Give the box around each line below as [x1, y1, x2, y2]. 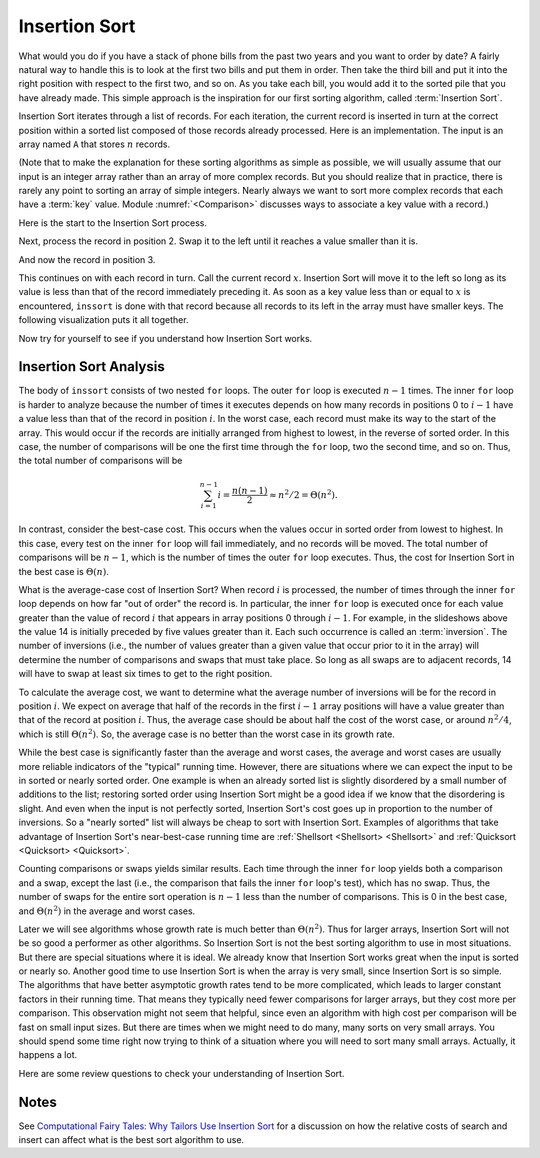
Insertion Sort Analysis [18, 358, 165, 375]
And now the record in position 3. [18, 253, 156, 265]
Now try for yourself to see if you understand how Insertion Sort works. [18, 332, 313, 344]
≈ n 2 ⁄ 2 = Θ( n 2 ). [268, 487, 339, 500]
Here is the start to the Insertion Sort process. [18, 216, 208, 229]
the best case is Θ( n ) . [18, 565, 110, 577]
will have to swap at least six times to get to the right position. [18, 668, 273, 680]
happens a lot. [18, 1049, 78, 1061]
